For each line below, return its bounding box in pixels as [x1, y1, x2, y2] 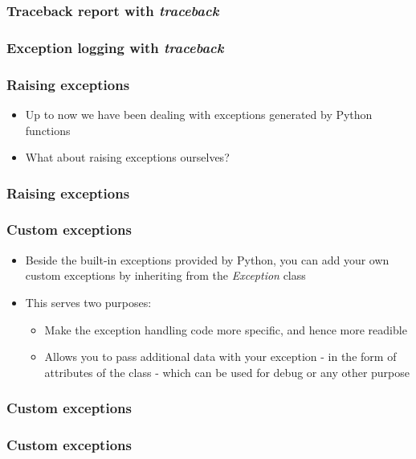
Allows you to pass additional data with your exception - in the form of [44, 348, 397, 365]
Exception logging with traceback [6, 37, 224, 57]
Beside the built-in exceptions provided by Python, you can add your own [25, 251, 389, 268]
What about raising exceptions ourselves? [25, 149, 230, 166]
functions [25, 121, 71, 138]
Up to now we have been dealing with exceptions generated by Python [25, 105, 373, 122]
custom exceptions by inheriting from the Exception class [25, 267, 306, 284]
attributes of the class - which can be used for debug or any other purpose [44, 363, 410, 380]
